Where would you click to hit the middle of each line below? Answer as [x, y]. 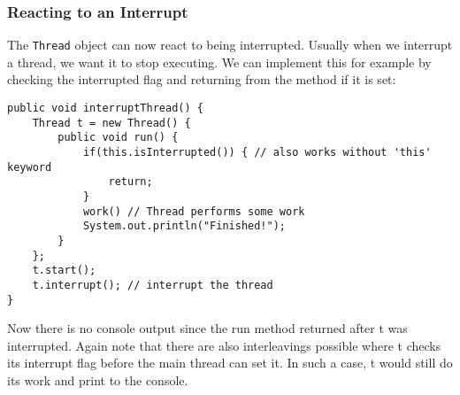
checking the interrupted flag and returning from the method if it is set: [202, 79]
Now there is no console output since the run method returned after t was [207, 328]
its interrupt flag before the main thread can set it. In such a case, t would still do [230, 363]
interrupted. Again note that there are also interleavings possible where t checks [224, 345]
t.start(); [64, 271]
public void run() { [118, 138]
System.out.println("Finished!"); [184, 226]
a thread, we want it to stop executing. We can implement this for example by [219, 62]
